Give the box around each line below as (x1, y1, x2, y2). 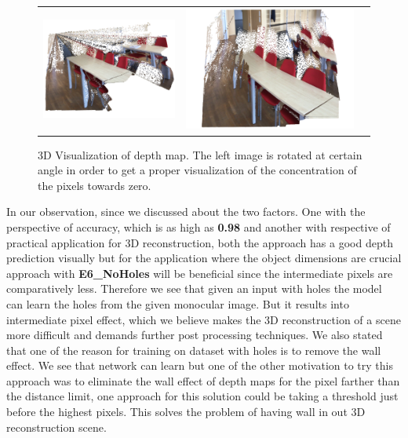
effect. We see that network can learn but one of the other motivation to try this (6, 357, 393, 374)
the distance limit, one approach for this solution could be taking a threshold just (6, 388, 399, 404)
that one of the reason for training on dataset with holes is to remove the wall (6, 341, 381, 358)
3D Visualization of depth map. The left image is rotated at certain (38, 146, 362, 162)
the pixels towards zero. (38, 177, 151, 193)
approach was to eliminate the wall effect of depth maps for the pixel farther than (6, 372, 400, 389)
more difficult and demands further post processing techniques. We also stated (6, 327, 383, 343)
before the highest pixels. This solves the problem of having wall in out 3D (6, 403, 366, 420)
